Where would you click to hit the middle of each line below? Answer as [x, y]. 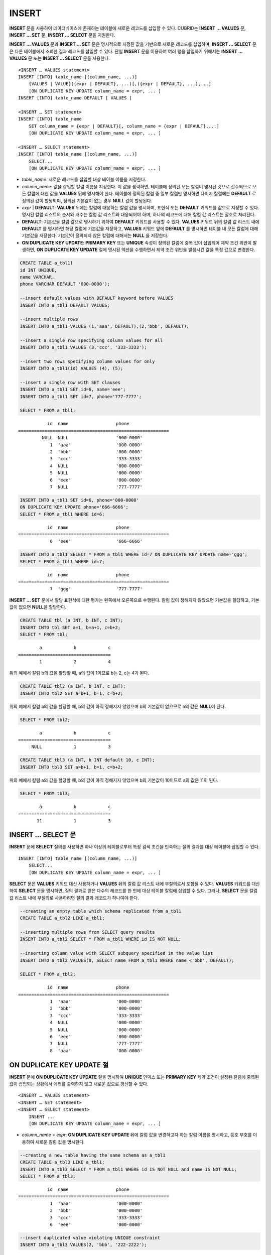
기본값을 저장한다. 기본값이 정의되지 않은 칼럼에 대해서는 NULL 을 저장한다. [95, 235]
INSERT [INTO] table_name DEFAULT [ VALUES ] [75, 98]
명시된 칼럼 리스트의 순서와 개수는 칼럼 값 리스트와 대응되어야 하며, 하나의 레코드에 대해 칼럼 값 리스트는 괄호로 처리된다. [139, 215]
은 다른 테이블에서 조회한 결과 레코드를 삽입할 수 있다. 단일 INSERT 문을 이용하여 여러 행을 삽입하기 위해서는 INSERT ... [126, 51]
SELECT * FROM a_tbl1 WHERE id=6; [62, 514]
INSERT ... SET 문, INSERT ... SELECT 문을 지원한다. [62, 35]
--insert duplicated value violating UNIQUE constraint [90, 1238]
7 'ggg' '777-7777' [96, 589]
